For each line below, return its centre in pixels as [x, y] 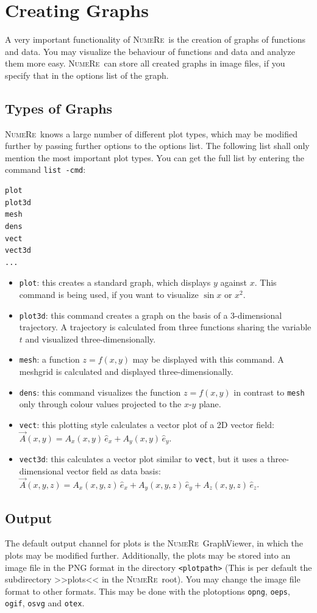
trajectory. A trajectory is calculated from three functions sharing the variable [165, 327]
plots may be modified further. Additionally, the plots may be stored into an [148, 555]
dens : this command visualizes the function [100, 392]
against [234, 282]
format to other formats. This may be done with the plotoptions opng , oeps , [148, 591]
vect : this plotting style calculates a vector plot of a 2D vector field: [147, 424]
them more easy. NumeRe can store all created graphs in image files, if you [145, 63]
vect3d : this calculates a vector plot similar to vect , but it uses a [142, 459]
